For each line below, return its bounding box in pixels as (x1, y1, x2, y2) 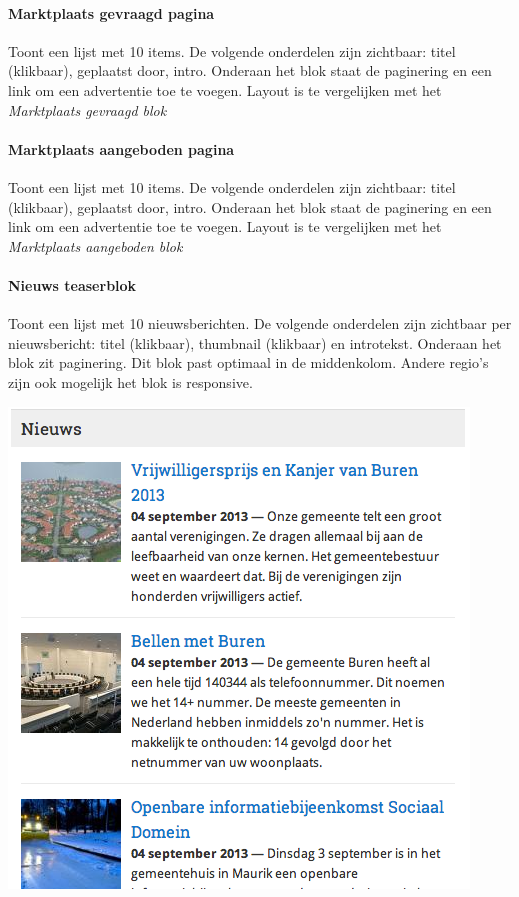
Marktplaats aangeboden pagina (8, 138, 235, 159)
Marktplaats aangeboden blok (8, 235, 183, 256)
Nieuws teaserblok (8, 274, 137, 295)
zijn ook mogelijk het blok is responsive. (8, 371, 253, 392)
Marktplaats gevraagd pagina (8, 2, 215, 23)
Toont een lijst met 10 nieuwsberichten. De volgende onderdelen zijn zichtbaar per (8, 313, 512, 334)
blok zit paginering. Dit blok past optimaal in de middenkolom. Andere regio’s (8, 352, 489, 373)
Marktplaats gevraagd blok (8, 99, 167, 120)
